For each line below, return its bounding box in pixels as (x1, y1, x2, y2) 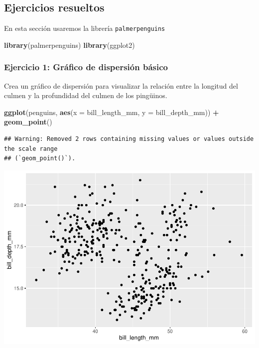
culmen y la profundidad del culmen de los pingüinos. (4, 90, 167, 101)
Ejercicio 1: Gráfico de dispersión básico (4, 61, 168, 73)
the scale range (4, 145, 58, 152)
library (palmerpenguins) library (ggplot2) (4, 39, 135, 50)
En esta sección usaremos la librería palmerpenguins (4, 23, 165, 33)
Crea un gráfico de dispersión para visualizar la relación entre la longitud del (4, 80, 238, 91)
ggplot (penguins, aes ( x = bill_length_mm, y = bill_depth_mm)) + (4, 107, 219, 117)
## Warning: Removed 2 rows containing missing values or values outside (4, 135, 254, 143)
